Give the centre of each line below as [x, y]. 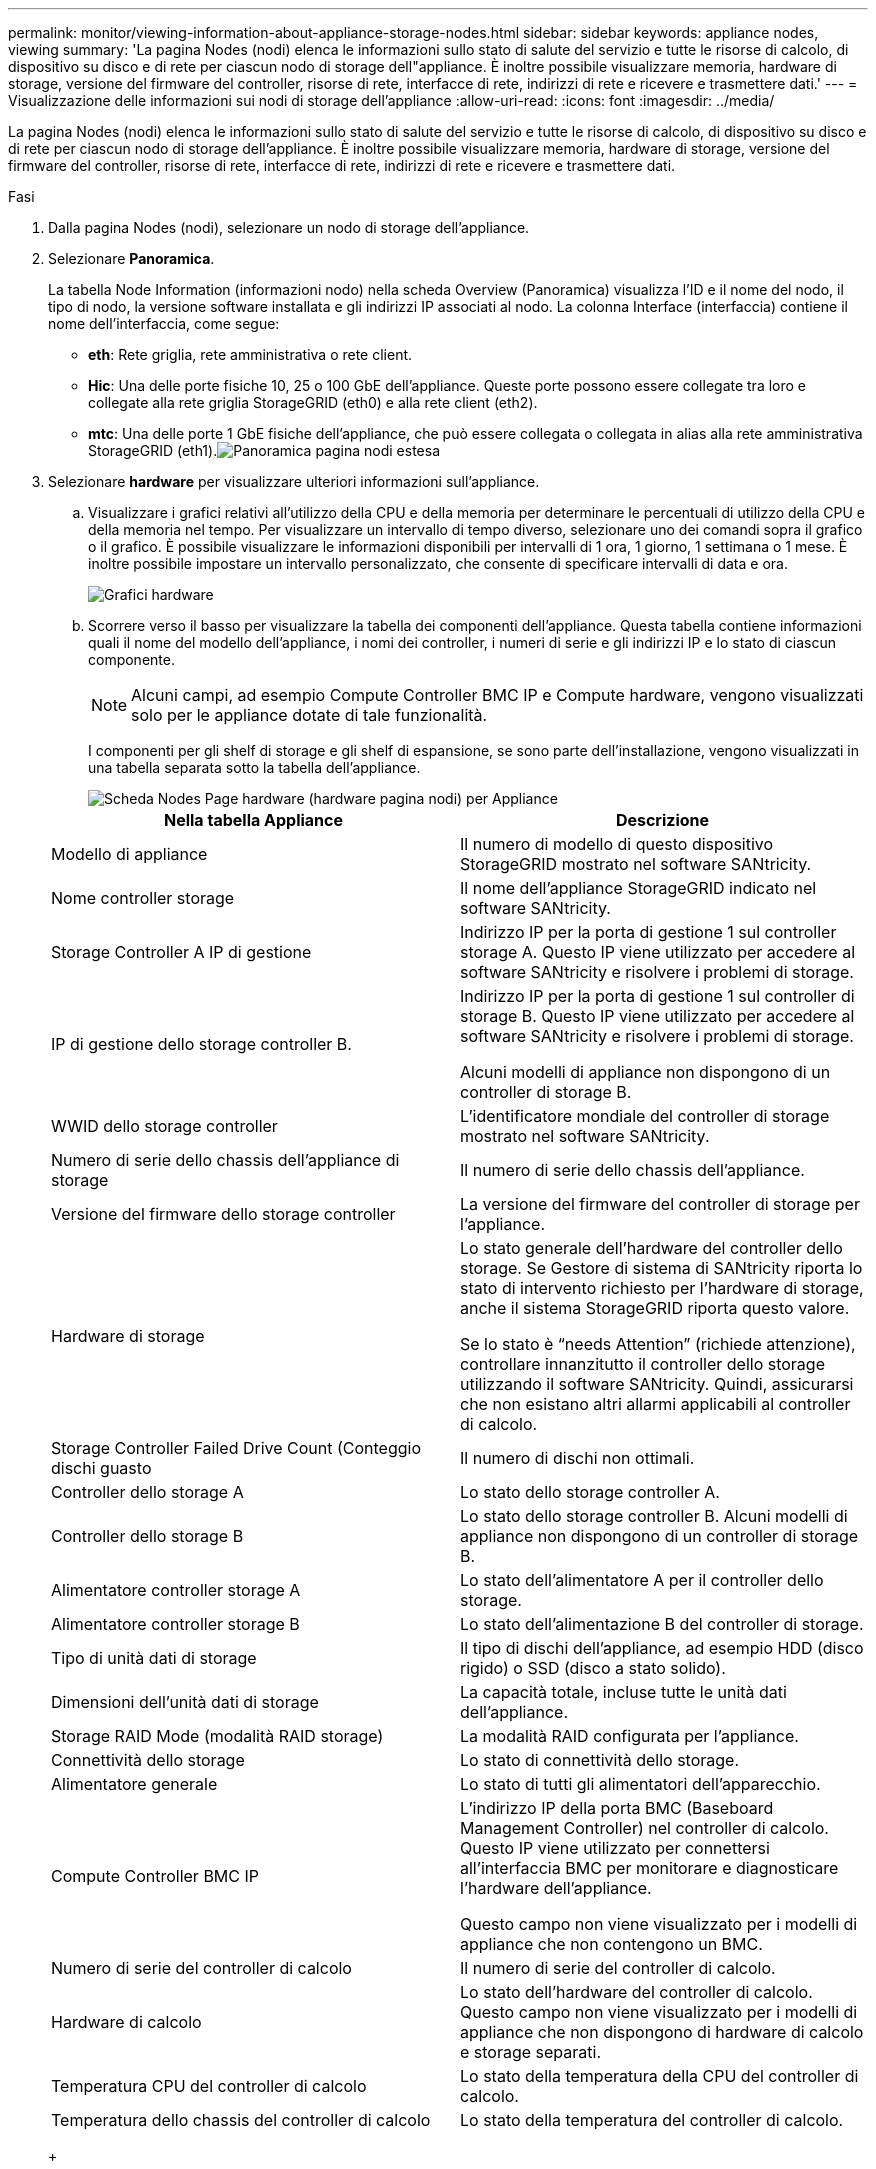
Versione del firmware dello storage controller [223, 1214]
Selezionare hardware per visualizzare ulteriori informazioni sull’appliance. [294, 481]
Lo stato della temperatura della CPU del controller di [659, 2076]
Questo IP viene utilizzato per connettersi [615, 1848]
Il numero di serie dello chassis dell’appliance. [632, 1170]
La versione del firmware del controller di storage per [660, 1204]
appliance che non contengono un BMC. [611, 1944]
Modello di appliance [129, 854]
